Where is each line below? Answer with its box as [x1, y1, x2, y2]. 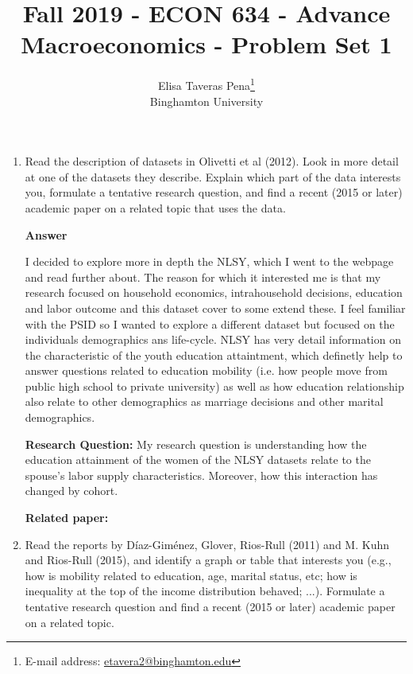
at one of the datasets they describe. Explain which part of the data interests [25, 168, 401, 185]
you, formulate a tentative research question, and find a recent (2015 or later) [25, 184, 403, 201]
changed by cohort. [25, 482, 118, 499]
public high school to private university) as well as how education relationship [25, 377, 404, 394]
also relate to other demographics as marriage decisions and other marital [25, 393, 384, 410]
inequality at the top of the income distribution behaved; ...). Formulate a [25, 582, 385, 599]
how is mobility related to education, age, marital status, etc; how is [25, 567, 357, 583]
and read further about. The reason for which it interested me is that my [25, 268, 381, 285]
